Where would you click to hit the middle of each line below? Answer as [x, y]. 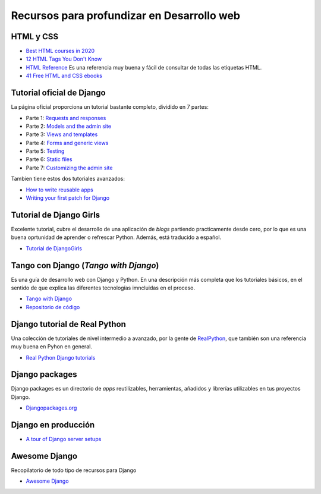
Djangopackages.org [51, 408]
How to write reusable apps [59, 190]
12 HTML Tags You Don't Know [64, 59]
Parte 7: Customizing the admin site [69, 168]
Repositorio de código [53, 307]
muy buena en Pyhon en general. [51, 347]
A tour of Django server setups [64, 439]
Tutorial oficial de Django [59, 93]
